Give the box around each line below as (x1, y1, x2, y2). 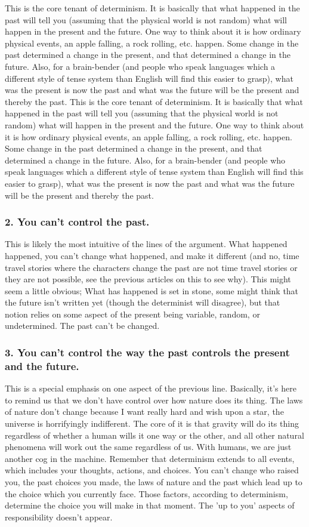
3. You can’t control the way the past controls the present (5, 344, 290, 359)
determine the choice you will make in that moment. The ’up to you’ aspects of (5, 499, 295, 511)
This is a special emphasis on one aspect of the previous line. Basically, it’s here (5, 382, 296, 395)
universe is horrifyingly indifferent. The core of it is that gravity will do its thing (5, 417, 299, 429)
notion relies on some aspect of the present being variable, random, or (5, 307, 260, 320)
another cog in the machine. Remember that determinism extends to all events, (5, 452, 295, 464)
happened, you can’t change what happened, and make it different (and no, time (5, 249, 299, 261)
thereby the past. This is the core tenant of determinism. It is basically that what (5, 95, 303, 107)
